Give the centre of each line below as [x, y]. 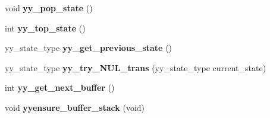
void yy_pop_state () [49, 8]
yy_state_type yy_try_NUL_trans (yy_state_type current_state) [136, 67]
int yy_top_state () [45, 28]
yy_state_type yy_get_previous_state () [89, 48]
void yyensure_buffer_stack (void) [75, 107]
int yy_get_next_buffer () [60, 87]
